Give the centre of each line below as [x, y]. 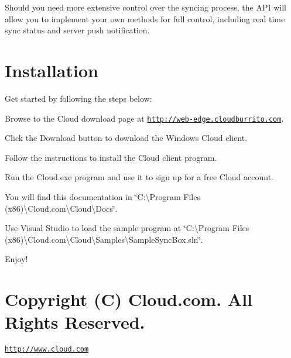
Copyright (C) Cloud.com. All [129, 299]
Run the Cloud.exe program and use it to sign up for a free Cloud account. [139, 177]
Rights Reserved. [75, 322]
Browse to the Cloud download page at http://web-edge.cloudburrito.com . [144, 118]
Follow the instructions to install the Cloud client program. [111, 157]
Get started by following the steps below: [78, 98]
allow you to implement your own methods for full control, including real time [145, 18]
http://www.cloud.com [47, 350]
